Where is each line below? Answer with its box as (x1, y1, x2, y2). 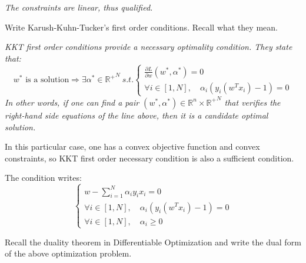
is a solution (25, 76, 69, 85)
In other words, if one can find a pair (5, 96, 139, 108)
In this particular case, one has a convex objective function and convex (5, 140, 260, 153)
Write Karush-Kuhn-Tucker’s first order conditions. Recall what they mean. (5, 21, 278, 33)
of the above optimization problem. (5, 247, 132, 259)
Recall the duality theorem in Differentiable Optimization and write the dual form (5, 235, 301, 248)
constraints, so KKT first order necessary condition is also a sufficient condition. (5, 151, 294, 164)
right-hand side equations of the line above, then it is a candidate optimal (5, 109, 268, 121)
